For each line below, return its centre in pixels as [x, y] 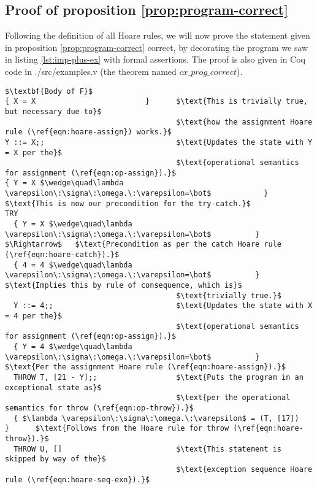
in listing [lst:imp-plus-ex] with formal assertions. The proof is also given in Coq [155, 59]
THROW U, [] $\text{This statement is [148, 449]
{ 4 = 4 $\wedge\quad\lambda [73, 265]
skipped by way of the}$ [55, 459]
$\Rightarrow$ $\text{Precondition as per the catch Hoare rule [143, 244]
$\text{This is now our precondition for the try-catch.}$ [128, 203]
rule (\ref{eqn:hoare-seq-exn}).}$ [78, 479]
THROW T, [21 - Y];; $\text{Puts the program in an [158, 377]
